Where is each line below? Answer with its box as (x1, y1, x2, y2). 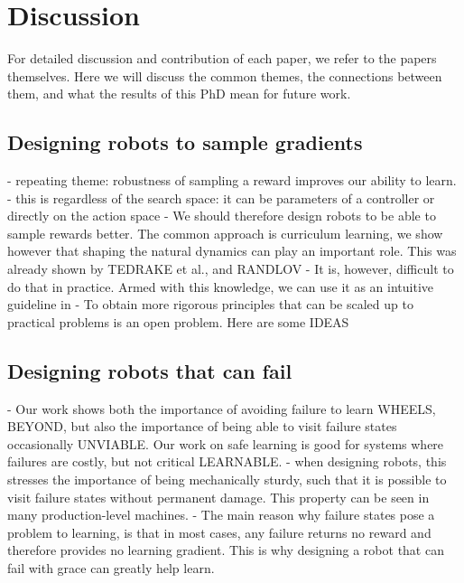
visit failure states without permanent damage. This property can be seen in (7, 487, 430, 506)
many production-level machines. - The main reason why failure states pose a (7, 505, 435, 524)
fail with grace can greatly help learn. (7, 559, 215, 577)
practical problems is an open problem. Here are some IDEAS (7, 312, 349, 331)
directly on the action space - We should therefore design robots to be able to (7, 206, 436, 225)
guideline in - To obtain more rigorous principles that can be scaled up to (7, 295, 413, 314)
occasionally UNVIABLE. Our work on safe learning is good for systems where (7, 434, 444, 453)
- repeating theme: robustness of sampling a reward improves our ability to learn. (7, 171, 457, 190)
